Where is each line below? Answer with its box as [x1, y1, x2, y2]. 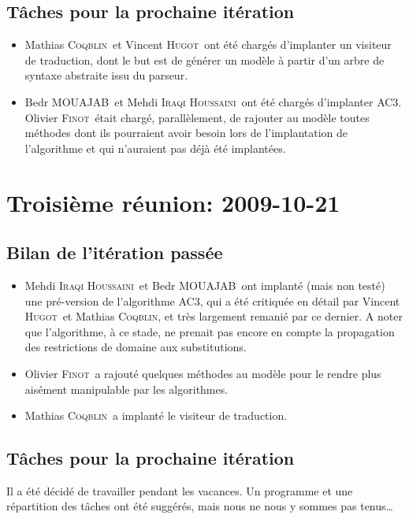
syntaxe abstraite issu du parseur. [24, 67, 188, 83]
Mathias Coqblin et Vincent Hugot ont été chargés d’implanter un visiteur [24, 36, 392, 53]
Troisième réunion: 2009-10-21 [6, 186, 340, 218]
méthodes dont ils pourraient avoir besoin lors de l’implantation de [24, 124, 348, 141]
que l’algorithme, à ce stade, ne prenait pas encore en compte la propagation [24, 323, 395, 339]
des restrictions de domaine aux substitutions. [24, 339, 247, 355]
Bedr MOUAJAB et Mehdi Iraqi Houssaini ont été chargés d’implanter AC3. [24, 93, 402, 109]
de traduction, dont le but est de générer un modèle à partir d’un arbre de [24, 51, 385, 68]
